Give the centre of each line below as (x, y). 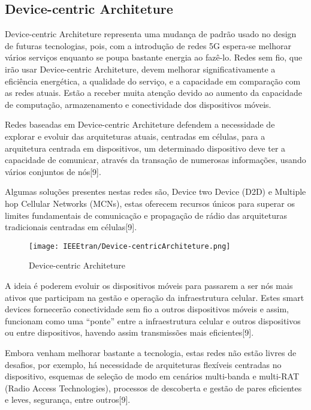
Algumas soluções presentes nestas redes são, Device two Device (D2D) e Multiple (155, 192)
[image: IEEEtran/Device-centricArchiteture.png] (130, 246)
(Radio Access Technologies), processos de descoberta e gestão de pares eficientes (153, 388)
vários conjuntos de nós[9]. (53, 171)
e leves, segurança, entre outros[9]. (68, 400)
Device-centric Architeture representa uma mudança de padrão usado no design (151, 34)
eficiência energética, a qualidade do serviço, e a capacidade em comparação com (153, 81)
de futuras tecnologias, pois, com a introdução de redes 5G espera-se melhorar (148, 45)
